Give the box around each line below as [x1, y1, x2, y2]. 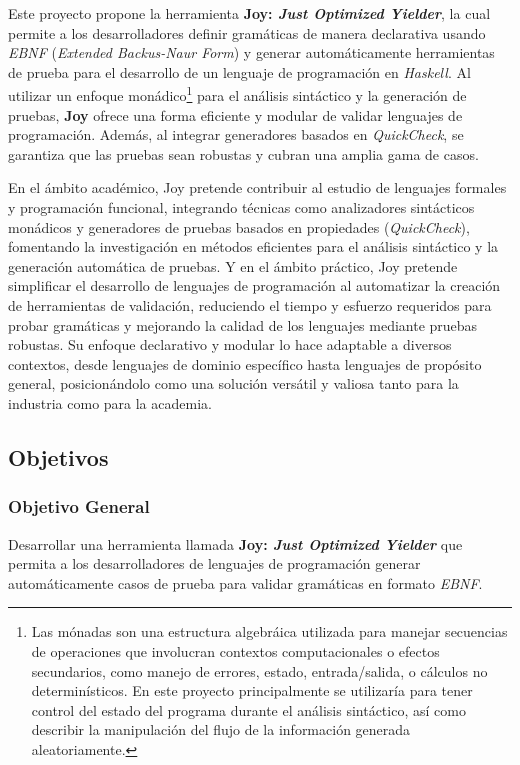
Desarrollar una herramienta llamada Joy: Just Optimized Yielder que [8, 533, 463, 554]
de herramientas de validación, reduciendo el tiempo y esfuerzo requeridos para [8, 294, 492, 315]
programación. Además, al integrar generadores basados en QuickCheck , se [8, 124, 464, 145]
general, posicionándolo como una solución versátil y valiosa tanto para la [8, 373, 459, 394]
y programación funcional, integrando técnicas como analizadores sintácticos [8, 197, 475, 217]
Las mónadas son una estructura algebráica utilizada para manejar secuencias [31, 621, 508, 642]
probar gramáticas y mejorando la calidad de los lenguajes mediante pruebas [8, 314, 478, 335]
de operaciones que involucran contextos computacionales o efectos [31, 640, 440, 661]
